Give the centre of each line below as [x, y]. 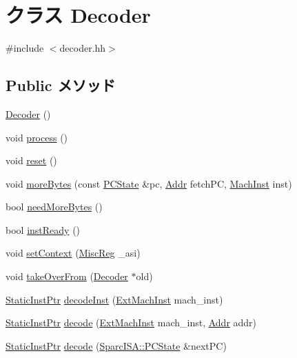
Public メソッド [61, 85]
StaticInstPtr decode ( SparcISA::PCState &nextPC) [116, 345]
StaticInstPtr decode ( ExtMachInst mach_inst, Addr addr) [131, 322]
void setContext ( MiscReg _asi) [73, 253]
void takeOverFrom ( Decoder [67, 276]
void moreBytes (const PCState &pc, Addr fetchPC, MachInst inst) [149, 183]
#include [25, 48]
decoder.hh [83, 48]
